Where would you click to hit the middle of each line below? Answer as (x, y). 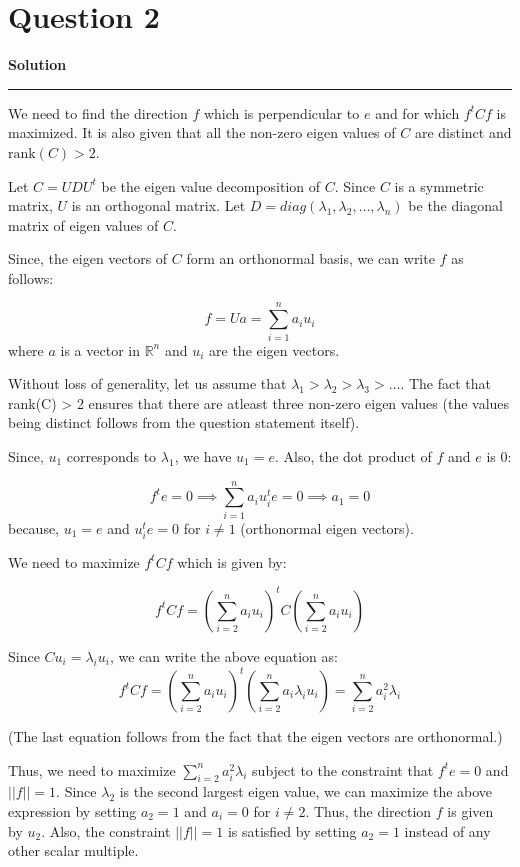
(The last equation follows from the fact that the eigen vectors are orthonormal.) (255, 736)
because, (34, 527)
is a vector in (100, 349)
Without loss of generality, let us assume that (147, 383)
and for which (417, 112)
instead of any (447, 830)
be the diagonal (455, 205)
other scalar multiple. (73, 850)
